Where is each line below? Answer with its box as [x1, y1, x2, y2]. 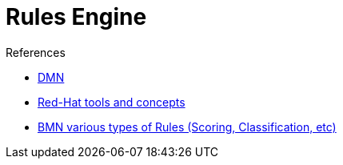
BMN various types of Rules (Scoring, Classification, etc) [38, 119, 337, 134]
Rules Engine [6, 3, 147, 30]
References [6, 45, 66, 59]
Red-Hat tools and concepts [38, 95, 185, 109]
